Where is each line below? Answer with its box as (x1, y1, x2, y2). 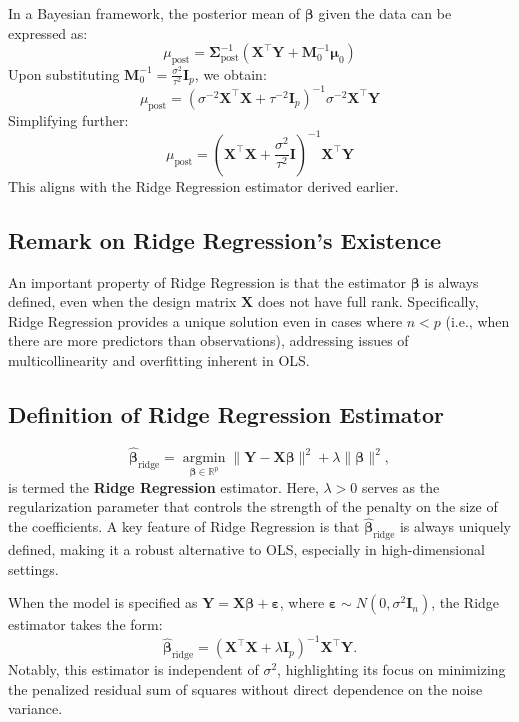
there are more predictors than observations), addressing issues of (8, 330, 409, 351)
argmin (182, 451, 226, 466)
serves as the (361, 476, 440, 497)
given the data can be (318, 3, 452, 23)
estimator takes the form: (8, 614, 163, 635)
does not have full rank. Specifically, (257, 291, 479, 312)
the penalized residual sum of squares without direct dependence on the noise (8, 678, 483, 699)
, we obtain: (194, 63, 267, 84)
